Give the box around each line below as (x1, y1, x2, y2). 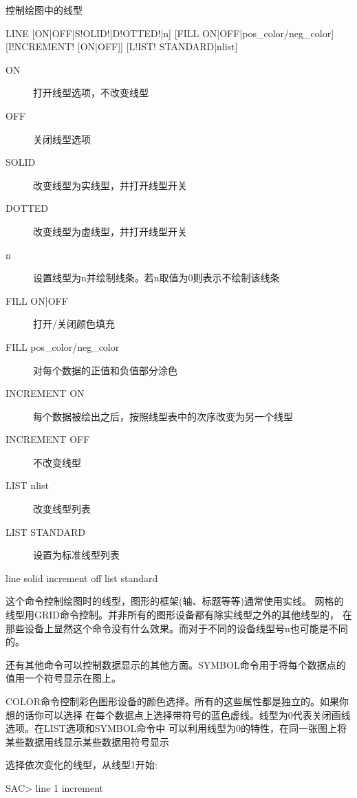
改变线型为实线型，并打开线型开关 (33, 177, 187, 192)
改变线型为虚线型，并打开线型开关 (33, 224, 187, 238)
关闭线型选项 (33, 131, 91, 146)
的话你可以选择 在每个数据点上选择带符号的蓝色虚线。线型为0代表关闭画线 (14, 707, 351, 722)
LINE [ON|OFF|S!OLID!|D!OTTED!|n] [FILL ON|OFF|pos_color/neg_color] (6, 25, 334, 40)
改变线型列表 (33, 502, 91, 516)
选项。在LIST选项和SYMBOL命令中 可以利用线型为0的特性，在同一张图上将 (6, 721, 347, 735)
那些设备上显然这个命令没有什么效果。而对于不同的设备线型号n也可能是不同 (6, 621, 348, 635)
